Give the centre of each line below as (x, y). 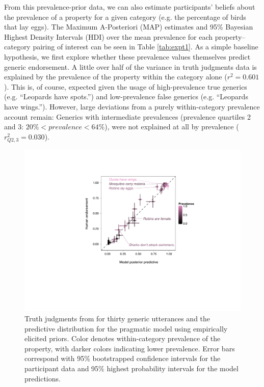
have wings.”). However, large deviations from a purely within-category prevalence (132, 106)
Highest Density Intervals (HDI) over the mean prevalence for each (109, 36)
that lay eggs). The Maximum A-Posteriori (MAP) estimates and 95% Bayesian (129, 27)
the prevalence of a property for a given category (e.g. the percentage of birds (125, 17)
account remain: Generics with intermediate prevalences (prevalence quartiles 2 (127, 116)
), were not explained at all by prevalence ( (172, 127)
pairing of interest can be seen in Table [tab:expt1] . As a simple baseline (146, 47)
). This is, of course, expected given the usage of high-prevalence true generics (126, 86)
